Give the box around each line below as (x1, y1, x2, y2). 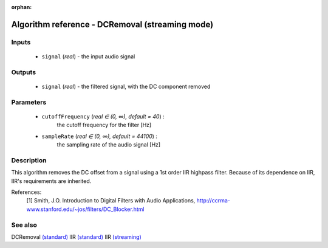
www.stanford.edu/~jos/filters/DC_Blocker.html (26, 205, 145, 213)
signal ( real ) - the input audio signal (41, 52, 135, 60)
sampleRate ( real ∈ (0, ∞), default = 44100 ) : (41, 133, 158, 140)
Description (11, 156, 47, 164)
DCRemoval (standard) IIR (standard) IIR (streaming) (11, 233, 142, 240)
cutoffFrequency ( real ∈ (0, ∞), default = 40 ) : (41, 112, 165, 120)
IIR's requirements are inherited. (11, 177, 92, 185)
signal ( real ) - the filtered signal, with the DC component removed (41, 83, 211, 90)
